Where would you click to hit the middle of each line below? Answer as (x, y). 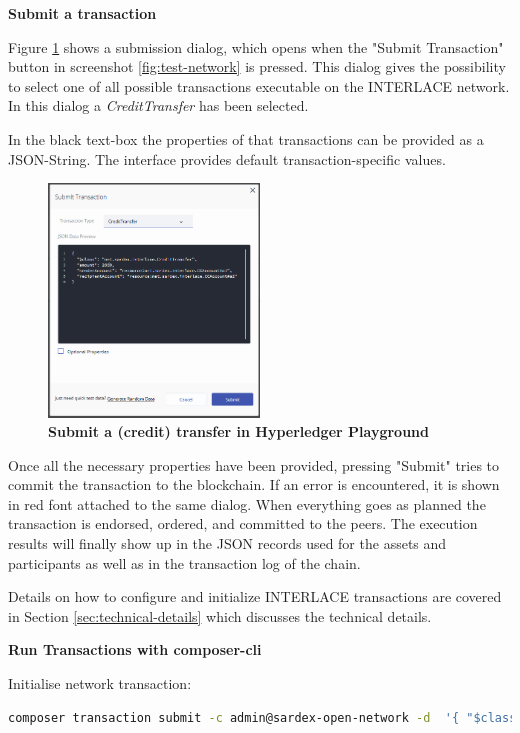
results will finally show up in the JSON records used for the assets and (227, 543)
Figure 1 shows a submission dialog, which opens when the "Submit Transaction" (256, 46)
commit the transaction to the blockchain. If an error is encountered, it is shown (254, 484)
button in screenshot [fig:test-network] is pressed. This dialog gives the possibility (257, 66)
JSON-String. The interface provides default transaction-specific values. (227, 158)
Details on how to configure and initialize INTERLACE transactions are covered (255, 596)
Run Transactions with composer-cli (135, 649)
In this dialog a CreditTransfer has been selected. (158, 105)
